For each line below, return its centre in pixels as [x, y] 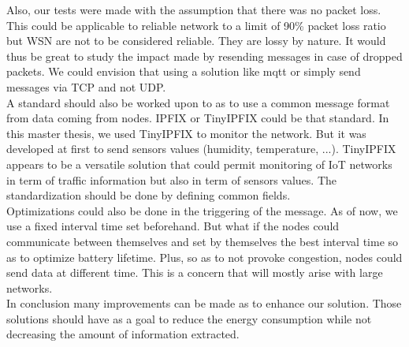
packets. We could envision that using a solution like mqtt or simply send [184, 71]
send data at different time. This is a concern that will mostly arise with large [195, 272]
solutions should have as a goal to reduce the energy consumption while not [189, 318]
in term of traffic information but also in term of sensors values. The [172, 179]
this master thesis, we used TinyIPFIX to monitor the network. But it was [186, 133]
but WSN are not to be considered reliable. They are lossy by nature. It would [196, 41]
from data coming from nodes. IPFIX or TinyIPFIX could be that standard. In [198, 118]
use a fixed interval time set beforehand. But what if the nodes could [173, 226]
